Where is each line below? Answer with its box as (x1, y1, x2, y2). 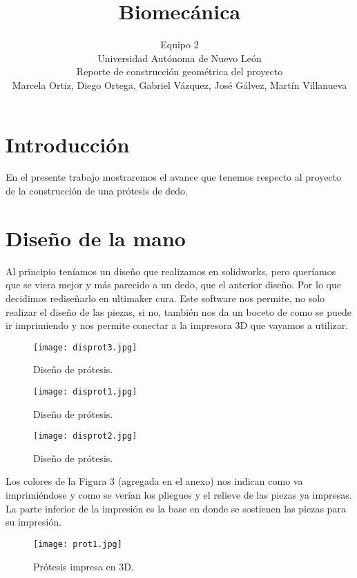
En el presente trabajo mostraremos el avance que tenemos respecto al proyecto (6, 170, 342, 184)
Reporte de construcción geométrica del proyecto (76, 64, 283, 79)
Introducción (6, 130, 130, 158)
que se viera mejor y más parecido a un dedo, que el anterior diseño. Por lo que (6, 277, 341, 292)
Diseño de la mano (6, 223, 186, 252)
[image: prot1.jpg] (33, 539, 122, 549)
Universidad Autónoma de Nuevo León (97, 50, 262, 65)
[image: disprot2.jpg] (33, 431, 137, 441)
